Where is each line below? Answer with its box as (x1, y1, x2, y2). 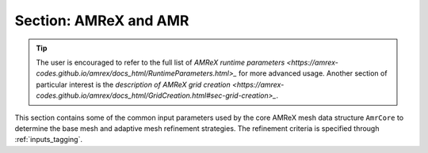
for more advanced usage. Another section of (238, 69, 388, 78)
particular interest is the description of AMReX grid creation (36, 80, 231, 89)
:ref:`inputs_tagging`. (14, 135, 83, 144)
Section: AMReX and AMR (14, 12, 189, 29)
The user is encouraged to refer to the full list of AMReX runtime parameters (36, 58, 285, 67)
